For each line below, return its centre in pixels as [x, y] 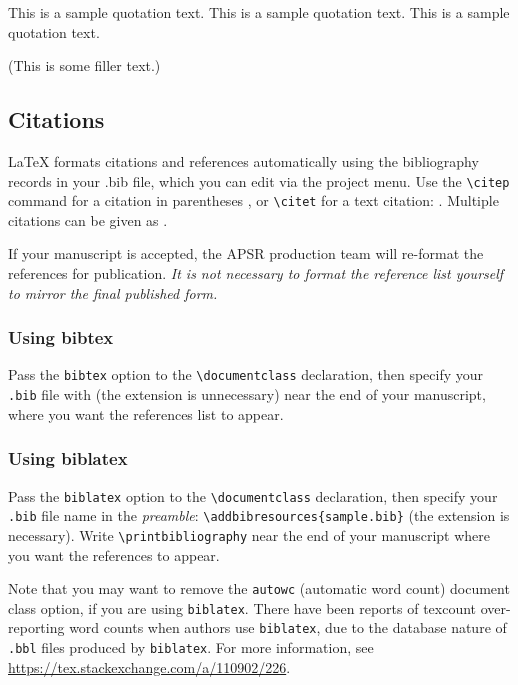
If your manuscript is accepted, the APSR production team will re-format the [246, 253]
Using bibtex [61, 337]
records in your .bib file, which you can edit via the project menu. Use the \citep [259, 180]
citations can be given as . [88, 219]
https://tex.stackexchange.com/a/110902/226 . [149, 666]
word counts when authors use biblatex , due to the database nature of [288, 627]
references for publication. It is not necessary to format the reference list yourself [256, 273]
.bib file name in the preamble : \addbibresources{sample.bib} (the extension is [259, 515]
